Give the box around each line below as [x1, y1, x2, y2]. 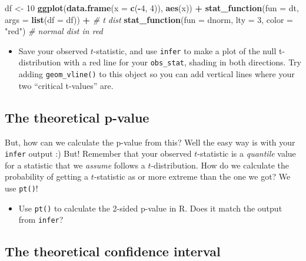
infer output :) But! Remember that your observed [5, 147, 192, 160]
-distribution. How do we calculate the [151, 158, 290, 171]
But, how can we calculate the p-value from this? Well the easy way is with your [5, 136, 295, 148]
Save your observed [18, 44, 88, 57]
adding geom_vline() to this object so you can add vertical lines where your [18, 68, 295, 80]
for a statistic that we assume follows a [5, 158, 145, 171]
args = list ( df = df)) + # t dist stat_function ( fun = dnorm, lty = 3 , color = [5, 13, 294, 25]
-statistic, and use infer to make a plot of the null [93, 44, 277, 57]
